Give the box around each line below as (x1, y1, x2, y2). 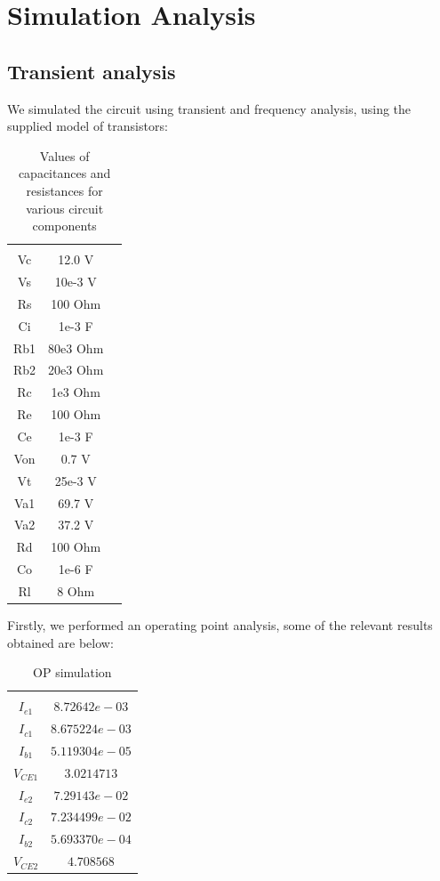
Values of (39, 146, 90, 165)
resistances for (26, 181, 103, 199)
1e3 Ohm (51, 383, 100, 401)
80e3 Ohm (48, 338, 104, 357)
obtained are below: (7, 633, 114, 651)
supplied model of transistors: (7, 117, 168, 135)
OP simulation (33, 663, 112, 682)
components (32, 216, 97, 235)
